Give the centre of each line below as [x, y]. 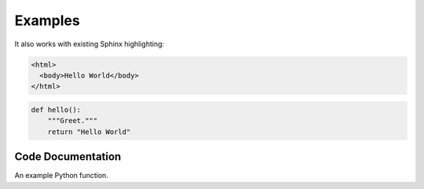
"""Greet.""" [73, 121]
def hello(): [56, 109]
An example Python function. [62, 176]
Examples [47, 20]
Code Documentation [68, 157]
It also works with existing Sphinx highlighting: [90, 44]
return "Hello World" [89, 132]
